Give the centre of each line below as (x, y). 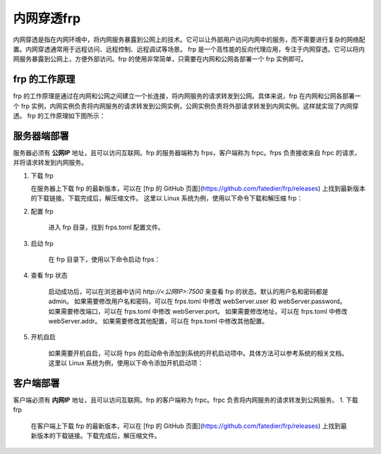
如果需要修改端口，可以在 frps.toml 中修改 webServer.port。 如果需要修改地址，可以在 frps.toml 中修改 (198, 311)
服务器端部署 (41, 136)
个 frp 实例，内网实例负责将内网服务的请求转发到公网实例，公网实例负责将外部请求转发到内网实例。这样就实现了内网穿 (186, 106)
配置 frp (42, 211)
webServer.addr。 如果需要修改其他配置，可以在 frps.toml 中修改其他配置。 (158, 321)
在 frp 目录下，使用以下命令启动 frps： (104, 259)
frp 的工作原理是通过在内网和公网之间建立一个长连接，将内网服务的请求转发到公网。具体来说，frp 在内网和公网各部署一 (187, 96)
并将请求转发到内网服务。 (50, 163)
